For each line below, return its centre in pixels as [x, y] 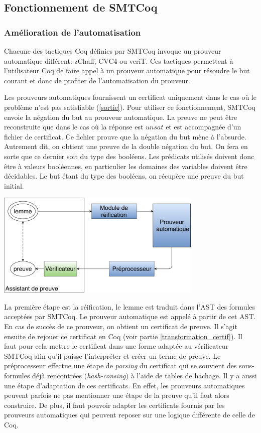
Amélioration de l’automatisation [73, 32]
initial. [14, 185]
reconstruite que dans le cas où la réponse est [74, 127]
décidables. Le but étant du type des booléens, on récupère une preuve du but [124, 176]
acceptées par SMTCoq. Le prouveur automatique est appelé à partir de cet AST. [130, 316]
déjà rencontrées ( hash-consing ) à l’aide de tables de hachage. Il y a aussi [145, 376]
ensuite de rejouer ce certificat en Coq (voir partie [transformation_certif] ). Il [123, 336]
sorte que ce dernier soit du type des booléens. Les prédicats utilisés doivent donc [129, 156]
